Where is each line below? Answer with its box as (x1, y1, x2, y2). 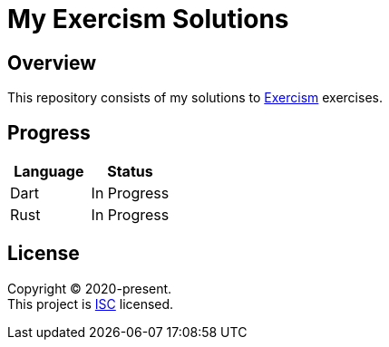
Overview (7, 51, 97, 74)
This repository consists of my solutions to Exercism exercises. (7, 90, 383, 106)
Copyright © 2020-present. (7, 280, 172, 296)
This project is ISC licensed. (7, 295, 174, 312)
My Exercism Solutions (7, 4, 289, 34)
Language (14, 162, 84, 181)
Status (107, 162, 153, 181)
